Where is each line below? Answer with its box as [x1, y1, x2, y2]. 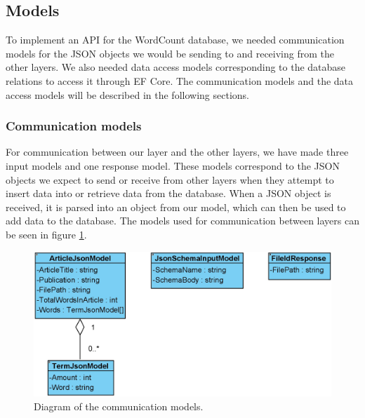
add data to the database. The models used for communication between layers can [6, 213, 359, 228]
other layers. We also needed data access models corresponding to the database [6, 60, 346, 74]
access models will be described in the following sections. [6, 87, 249, 102]
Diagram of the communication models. [34, 398, 204, 413]
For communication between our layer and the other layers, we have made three [6, 144, 349, 159]
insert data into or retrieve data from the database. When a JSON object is [6, 186, 331, 201]
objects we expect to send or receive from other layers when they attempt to [6, 172, 334, 187]
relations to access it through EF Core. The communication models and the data [6, 73, 354, 88]
